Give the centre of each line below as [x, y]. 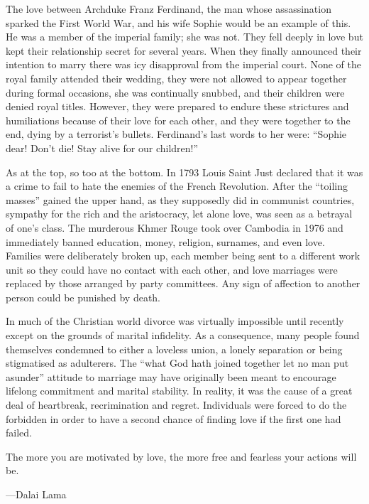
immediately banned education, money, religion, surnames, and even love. [165, 241]
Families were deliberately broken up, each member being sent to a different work [183, 256]
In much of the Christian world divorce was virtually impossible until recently [175, 321]
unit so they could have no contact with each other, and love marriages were [172, 269]
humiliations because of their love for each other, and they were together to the [178, 120]
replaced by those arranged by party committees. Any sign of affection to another [183, 283]
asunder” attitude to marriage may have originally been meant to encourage [171, 376]
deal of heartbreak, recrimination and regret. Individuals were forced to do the [176, 405]
